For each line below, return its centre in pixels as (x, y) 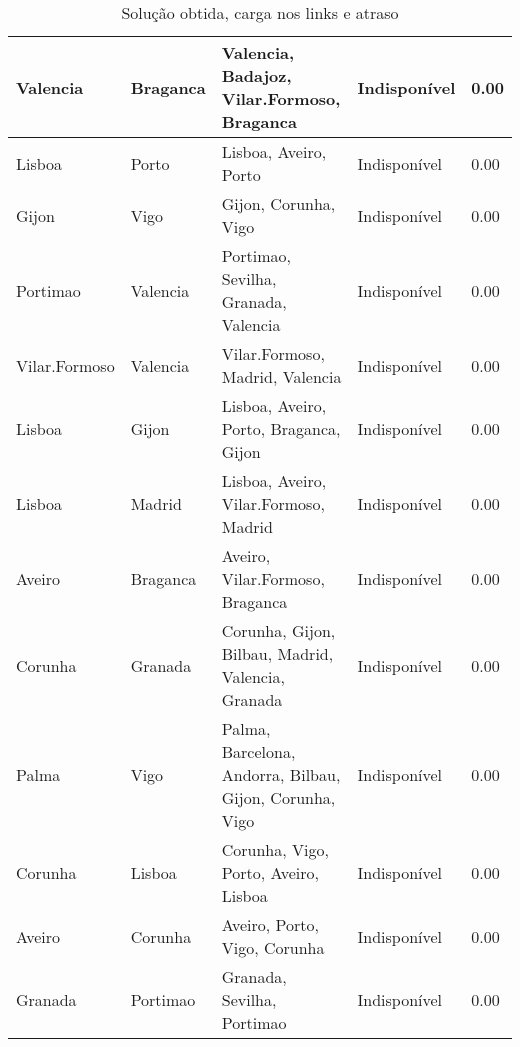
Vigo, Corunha (273, 947)
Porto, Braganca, (281, 428)
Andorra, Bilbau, (281, 774)
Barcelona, (258, 751)
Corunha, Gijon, (278, 630)
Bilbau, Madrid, (277, 653)
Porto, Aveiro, (270, 872)
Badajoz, (256, 75)
